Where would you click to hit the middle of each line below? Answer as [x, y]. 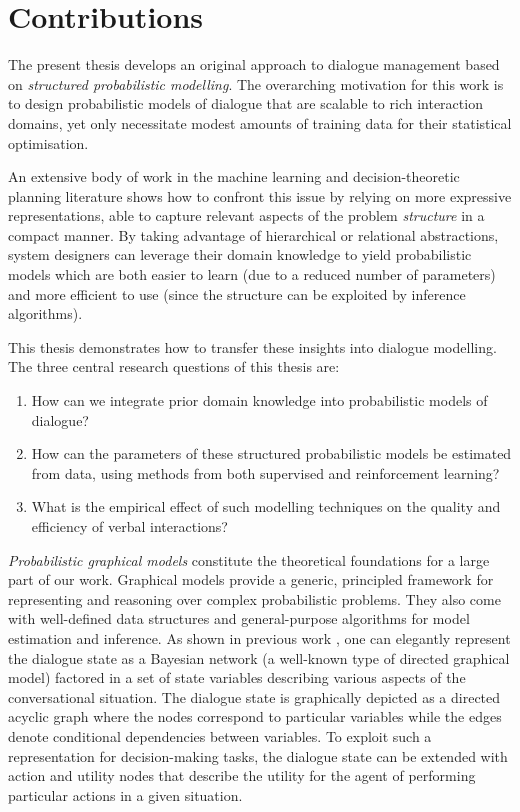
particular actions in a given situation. [125, 794]
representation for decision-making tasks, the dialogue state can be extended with [258, 755]
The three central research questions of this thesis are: [174, 366]
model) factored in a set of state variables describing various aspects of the [237, 677]
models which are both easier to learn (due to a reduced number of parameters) [252, 274]
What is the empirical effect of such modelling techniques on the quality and [266, 506]
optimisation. [48, 142]
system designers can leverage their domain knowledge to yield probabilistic [240, 254]
